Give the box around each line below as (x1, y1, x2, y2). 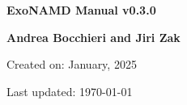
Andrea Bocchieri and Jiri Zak (6, 28, 181, 45)
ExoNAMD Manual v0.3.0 (6, 2, 156, 18)
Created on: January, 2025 (6, 56, 137, 73)
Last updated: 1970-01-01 (6, 82, 133, 99)
